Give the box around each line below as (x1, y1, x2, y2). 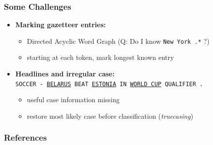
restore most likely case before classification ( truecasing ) (27, 110, 194, 121)
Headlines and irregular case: (15, 69, 115, 79)
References (4, 131, 47, 144)
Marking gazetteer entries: (15, 19, 106, 30)
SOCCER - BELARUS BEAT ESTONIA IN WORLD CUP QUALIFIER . (15, 80, 203, 88)
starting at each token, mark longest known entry (27, 52, 174, 62)
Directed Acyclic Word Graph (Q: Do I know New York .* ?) (27, 36, 210, 46)
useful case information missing (27, 94, 120, 105)
